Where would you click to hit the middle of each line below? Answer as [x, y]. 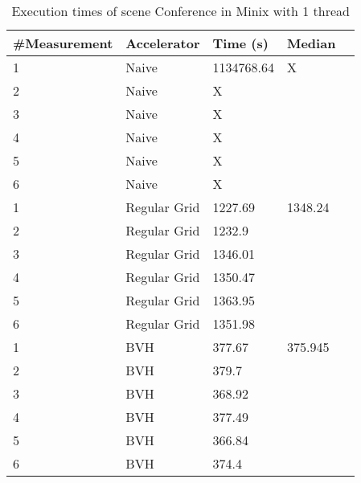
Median [311, 43]
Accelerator [163, 43]
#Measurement [63, 43]
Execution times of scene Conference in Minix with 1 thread [180, 11]
